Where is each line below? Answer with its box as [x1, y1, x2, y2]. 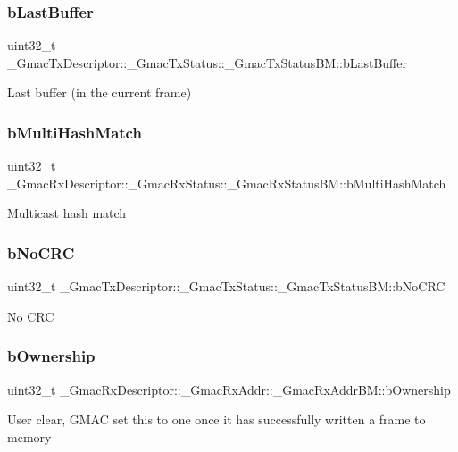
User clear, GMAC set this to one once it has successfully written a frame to [7, 410, 426, 429]
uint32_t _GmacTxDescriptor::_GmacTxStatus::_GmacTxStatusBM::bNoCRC [7, 277, 446, 296]
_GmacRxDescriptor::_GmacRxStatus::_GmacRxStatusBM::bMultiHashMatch [7, 173, 446, 192]
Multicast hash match [7, 204, 127, 222]
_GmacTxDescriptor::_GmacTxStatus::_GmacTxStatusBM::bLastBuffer [7, 53, 407, 71]
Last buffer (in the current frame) [7, 83, 192, 102]
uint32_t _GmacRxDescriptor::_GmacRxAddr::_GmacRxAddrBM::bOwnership [7, 380, 451, 398]
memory [7, 427, 52, 446]
